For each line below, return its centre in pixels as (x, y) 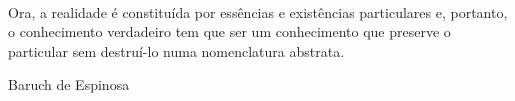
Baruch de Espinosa (69, 84)
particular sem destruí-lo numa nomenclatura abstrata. (176, 50)
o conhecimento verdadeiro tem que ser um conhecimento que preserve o (229, 31)
